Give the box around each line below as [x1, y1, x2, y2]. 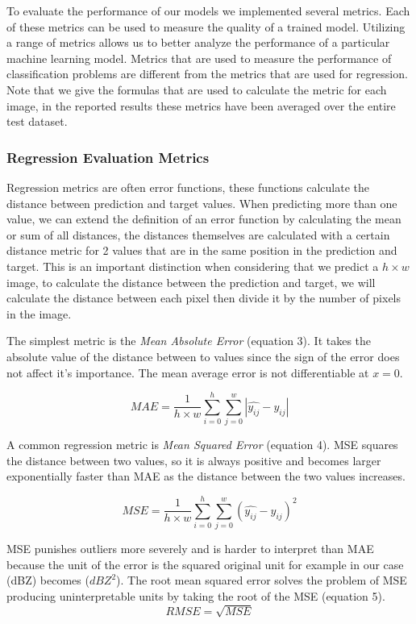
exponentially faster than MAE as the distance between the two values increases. [6, 468, 406, 485]
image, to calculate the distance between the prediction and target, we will [6, 273, 376, 290]
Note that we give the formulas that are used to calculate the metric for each [6, 81, 387, 98]
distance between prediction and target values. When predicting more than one [6, 194, 397, 211]
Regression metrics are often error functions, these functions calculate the [6, 178, 370, 195]
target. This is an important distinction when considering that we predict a [6, 257, 379, 274]
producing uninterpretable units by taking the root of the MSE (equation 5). [6, 587, 385, 604]
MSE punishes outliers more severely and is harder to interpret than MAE [6, 540, 374, 557]
